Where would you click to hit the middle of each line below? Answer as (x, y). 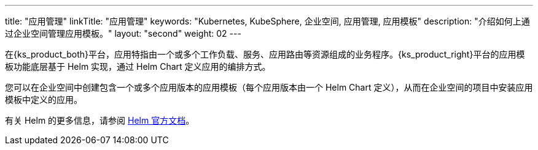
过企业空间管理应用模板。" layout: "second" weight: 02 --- (123, 33)
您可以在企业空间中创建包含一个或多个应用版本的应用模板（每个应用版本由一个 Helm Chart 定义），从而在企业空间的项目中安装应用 (269, 87)
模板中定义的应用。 (44, 99)
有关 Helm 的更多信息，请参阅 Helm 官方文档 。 (100, 120)
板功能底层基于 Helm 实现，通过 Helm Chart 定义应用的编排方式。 (138, 66)
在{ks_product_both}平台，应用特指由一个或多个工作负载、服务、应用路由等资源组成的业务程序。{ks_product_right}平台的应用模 (265, 54)
